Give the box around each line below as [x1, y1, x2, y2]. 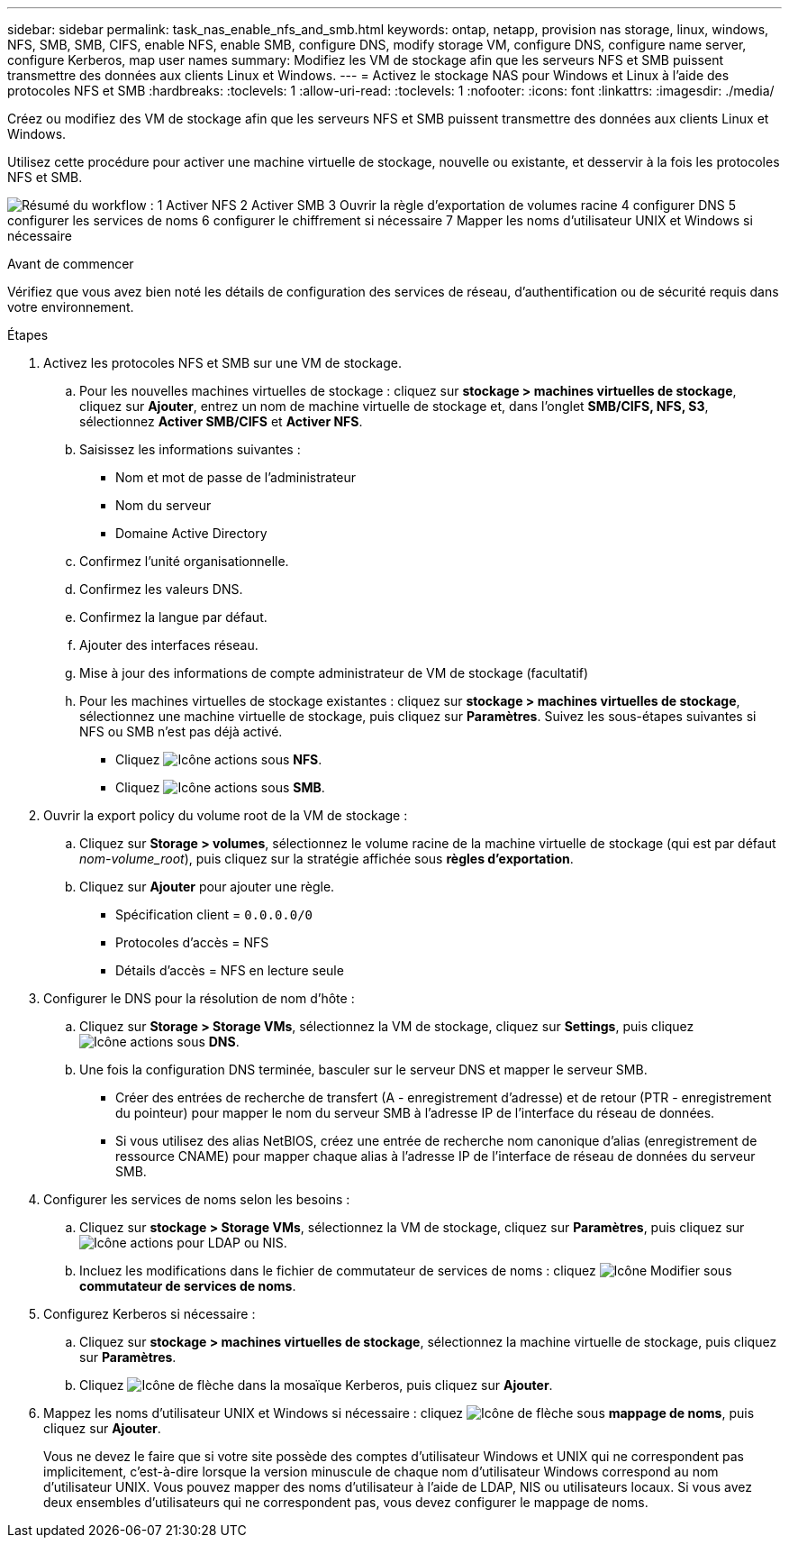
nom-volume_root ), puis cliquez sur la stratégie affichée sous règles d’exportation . [79, 851, 574, 866]
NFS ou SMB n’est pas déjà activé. [79, 724, 283, 739]
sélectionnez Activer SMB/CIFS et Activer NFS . [79, 414, 363, 429]
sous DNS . [177, 1034, 240, 1049]
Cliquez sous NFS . [115, 752, 322, 767]
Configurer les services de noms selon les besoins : [43, 1192, 350, 1207]
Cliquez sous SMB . [115, 780, 325, 795]
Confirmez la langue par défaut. [79, 609, 268, 625]
